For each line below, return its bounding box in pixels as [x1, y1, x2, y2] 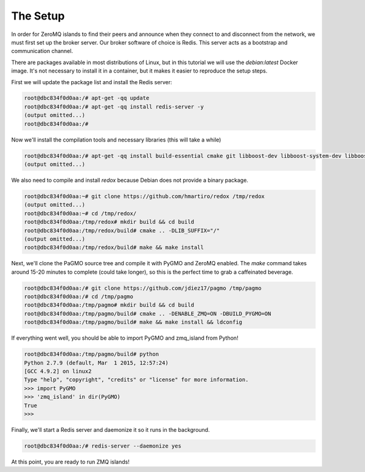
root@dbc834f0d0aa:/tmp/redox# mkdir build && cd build [24, 218, 195, 226]
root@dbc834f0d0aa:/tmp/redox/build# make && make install [24, 244, 204, 251]
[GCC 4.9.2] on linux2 [24, 368, 92, 374]
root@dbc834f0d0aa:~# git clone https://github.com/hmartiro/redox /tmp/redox [24, 193, 265, 199]
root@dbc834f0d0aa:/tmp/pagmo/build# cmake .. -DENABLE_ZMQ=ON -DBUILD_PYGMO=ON [24, 310, 271, 317]
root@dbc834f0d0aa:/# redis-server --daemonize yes [24, 442, 182, 449]
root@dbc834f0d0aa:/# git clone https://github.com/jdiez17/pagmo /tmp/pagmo [24, 284, 262, 291]
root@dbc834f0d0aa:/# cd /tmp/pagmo [24, 293, 134, 300]
